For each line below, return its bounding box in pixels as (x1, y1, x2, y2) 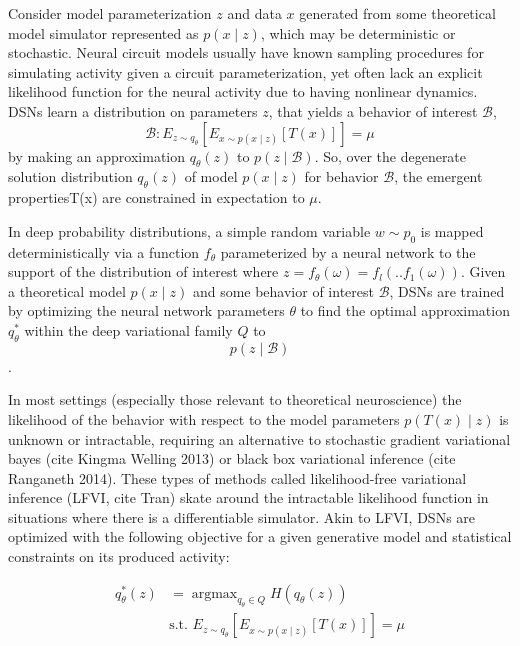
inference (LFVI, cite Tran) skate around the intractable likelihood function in (8, 487, 489, 508)
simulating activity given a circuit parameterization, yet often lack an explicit (8, 61, 483, 82)
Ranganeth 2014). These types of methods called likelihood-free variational (8, 467, 467, 488)
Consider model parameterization (8, 3, 212, 23)
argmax (191, 586, 238, 601)
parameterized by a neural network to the (220, 241, 476, 262)
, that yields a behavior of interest (268, 100, 478, 121)
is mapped (420, 220, 484, 241)
